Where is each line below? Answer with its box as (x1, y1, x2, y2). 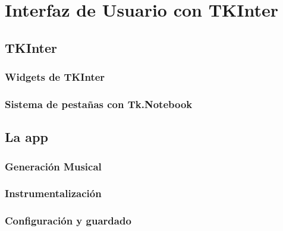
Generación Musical (5, 159, 102, 173)
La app (5, 128, 48, 146)
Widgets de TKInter (5, 69, 105, 84)
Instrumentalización (5, 186, 102, 201)
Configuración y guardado (5, 213, 131, 228)
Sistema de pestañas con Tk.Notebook (5, 96, 193, 111)
